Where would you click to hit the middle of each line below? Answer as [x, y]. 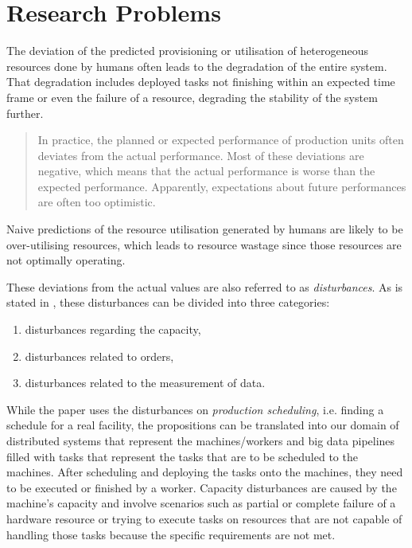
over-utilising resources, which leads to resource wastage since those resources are [204, 244]
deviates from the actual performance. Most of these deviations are [201, 155]
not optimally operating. [66, 260]
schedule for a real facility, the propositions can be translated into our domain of [203, 425]
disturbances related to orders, [99, 356]
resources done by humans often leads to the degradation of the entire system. [197, 66]
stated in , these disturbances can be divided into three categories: [168, 302]
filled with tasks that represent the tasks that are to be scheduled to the [182, 456]
